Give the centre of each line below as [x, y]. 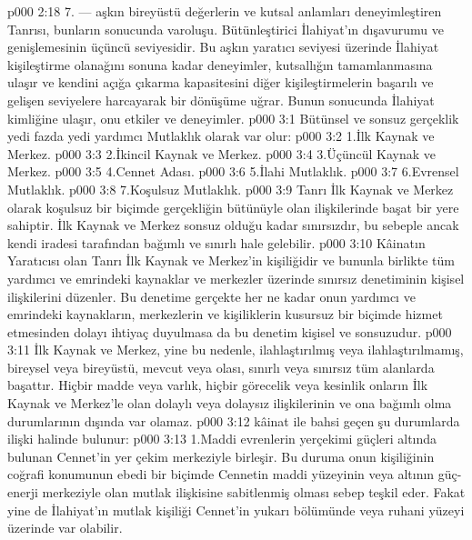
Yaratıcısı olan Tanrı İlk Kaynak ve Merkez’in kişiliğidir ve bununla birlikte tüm [231, 260]
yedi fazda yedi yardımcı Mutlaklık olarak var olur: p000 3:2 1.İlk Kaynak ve [221, 136]
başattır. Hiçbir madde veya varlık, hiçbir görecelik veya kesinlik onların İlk [218, 385]
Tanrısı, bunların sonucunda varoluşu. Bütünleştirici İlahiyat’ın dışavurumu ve [226, 29]
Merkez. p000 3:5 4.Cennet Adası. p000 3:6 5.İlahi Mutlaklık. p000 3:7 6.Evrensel [233, 171]
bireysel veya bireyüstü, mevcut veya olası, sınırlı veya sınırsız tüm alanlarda [221, 367]
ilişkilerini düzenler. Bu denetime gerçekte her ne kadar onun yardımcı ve [211, 296]
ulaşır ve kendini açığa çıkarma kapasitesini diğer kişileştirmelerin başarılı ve [221, 82]
